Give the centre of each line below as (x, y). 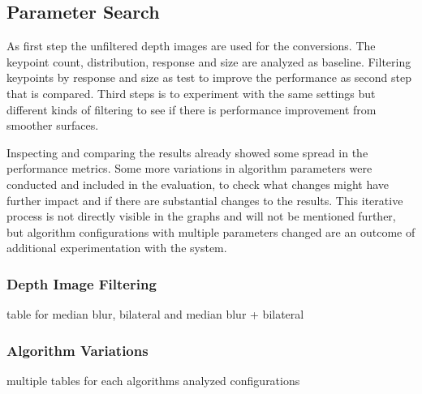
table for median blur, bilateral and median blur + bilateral (155, 314)
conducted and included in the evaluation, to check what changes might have (198, 184)
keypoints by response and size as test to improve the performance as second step (209, 77)
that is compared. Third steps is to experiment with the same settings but (191, 93)
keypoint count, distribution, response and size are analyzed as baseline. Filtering (209, 61)
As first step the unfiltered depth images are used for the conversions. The (191, 46)
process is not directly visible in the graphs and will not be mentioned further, (201, 216)
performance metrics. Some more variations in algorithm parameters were (189, 168)
